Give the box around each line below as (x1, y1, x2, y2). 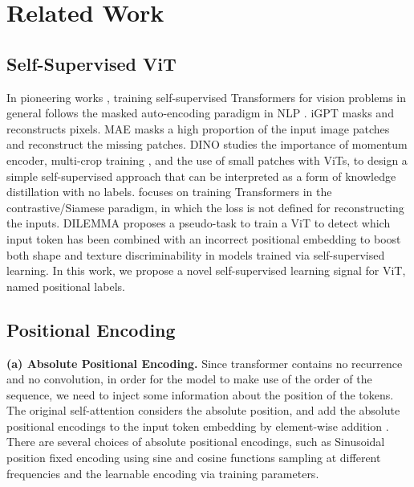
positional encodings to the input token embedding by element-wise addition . (6, 417, 389, 434)
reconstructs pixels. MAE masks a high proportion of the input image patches (6, 120, 390, 137)
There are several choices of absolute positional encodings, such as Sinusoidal (6, 433, 385, 450)
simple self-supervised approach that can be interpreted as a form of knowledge (6, 167, 396, 184)
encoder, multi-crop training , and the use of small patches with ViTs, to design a (6, 151, 408, 168)
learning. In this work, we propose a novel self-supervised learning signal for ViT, (6, 262, 406, 279)
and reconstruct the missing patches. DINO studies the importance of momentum (6, 136, 408, 153)
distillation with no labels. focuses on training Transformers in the (6, 183, 332, 200)
